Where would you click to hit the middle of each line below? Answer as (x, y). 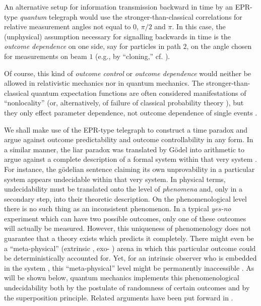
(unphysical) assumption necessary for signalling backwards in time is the (117, 36)
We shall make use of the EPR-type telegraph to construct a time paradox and (126, 129)
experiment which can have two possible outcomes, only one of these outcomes (125, 218)
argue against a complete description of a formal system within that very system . (130, 159)
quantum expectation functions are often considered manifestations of (139, 93)
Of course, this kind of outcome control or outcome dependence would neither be (128, 73)
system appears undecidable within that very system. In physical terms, (115, 179)
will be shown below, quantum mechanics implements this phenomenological (122, 278)
